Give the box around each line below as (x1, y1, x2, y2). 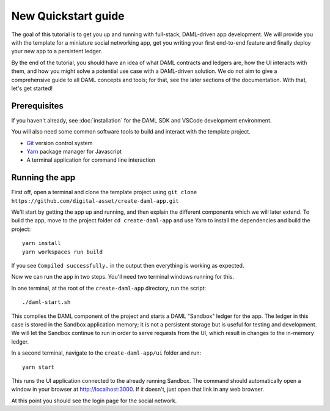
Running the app (11, 172, 76, 183)
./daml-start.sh (22, 299, 71, 306)
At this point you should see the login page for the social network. (11, 397, 177, 404)
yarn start (22, 363, 55, 371)
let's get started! (11, 85, 53, 92)
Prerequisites (11, 100, 64, 111)
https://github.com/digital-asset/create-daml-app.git (11, 197, 180, 205)
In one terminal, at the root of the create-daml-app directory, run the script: (11, 284, 207, 292)
